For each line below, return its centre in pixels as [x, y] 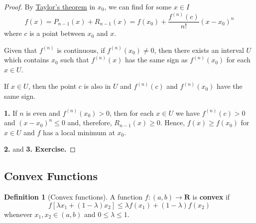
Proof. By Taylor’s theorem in [50, 6]
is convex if [211, 197]
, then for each [131, 112]
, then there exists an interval [199, 50]
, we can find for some [138, 6]
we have [188, 112]
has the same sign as [156, 60]
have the [230, 86]
